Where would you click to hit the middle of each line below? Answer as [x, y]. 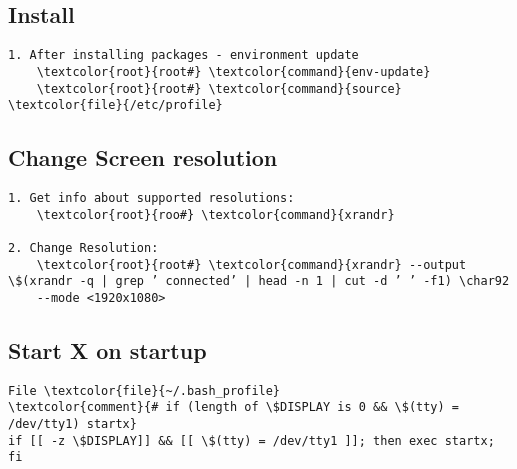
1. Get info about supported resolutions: [151, 198]
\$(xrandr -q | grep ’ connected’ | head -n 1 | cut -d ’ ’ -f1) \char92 [259, 281]
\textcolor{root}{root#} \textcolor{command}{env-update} [233, 71]
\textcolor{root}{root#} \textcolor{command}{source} [219, 88]
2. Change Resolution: [83, 248]
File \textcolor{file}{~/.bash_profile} [144, 390]
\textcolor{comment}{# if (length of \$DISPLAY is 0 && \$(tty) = [234, 407]
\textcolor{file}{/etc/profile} [115, 105]
